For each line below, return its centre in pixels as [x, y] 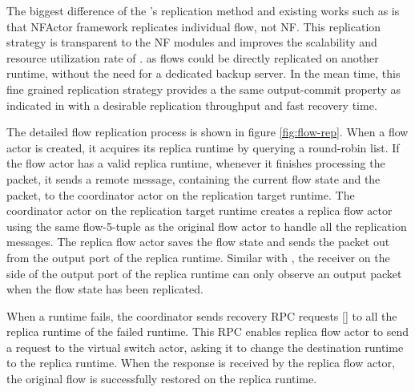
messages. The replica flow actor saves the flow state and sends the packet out [198, 242]
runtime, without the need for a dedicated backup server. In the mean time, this [203, 73]
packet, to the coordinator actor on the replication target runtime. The [181, 194]
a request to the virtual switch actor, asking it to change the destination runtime [205, 347]
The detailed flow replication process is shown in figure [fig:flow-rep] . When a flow [207, 132]
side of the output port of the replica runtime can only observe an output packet [204, 273]
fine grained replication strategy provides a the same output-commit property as [204, 89]
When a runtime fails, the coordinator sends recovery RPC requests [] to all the [202, 315]
